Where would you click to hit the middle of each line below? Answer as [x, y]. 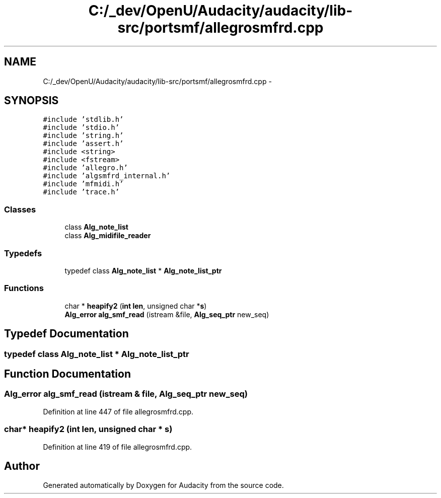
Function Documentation [67, 374]
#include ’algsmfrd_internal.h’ [107, 176]
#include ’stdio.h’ [81, 128]
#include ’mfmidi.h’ [83, 184]
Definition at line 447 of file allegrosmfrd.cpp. [118, 411]
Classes [20, 209]
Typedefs [23, 253]
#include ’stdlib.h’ [83, 120]
